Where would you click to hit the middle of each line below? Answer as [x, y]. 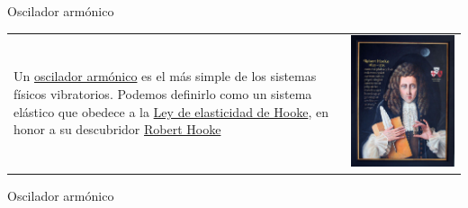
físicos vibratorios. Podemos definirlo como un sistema [163, 94]
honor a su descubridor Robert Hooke [117, 129]
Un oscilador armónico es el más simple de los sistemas [165, 76]
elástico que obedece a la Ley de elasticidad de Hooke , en [171, 111]
